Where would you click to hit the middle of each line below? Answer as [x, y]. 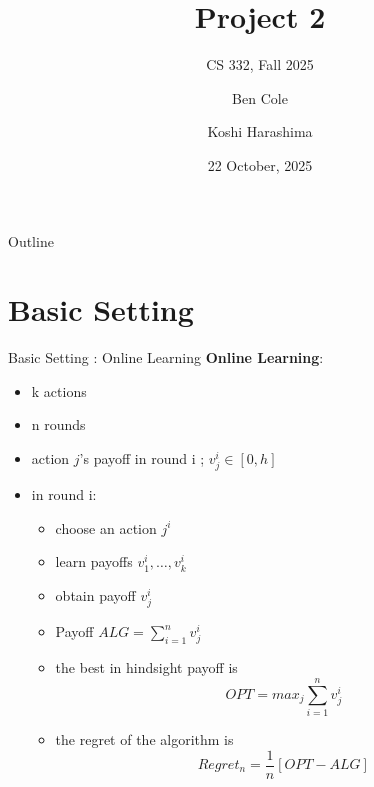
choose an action [106, 527]
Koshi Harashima [260, 131]
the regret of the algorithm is [144, 738]
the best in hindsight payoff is [146, 667]
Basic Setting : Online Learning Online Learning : [166, 357]
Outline [31, 240]
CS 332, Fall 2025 [260, 64]
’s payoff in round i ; [142, 458]
